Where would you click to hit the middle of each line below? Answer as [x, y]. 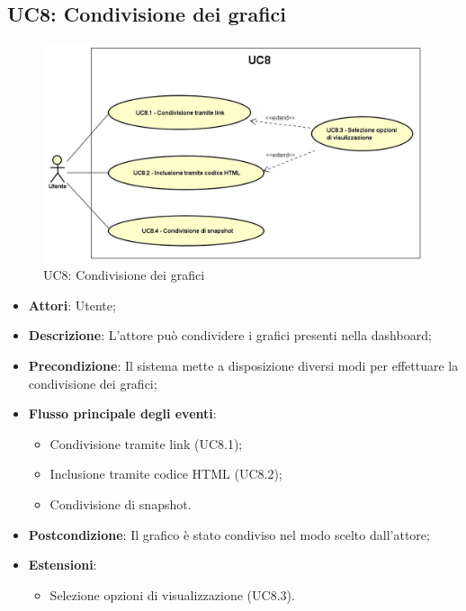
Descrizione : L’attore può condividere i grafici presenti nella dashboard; [230, 335]
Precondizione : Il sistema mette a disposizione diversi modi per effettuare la [243, 366]
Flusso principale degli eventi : [122, 413]
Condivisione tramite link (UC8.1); [146, 443]
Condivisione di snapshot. [121, 504]
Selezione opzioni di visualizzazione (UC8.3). [172, 594]
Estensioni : [63, 565]
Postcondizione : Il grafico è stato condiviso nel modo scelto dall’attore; [229, 534]
